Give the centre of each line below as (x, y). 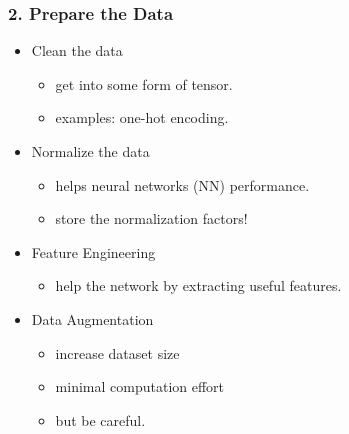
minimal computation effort (140, 386)
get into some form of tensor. (144, 83)
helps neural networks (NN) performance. (182, 184)
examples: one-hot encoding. (142, 117)
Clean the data (77, 50)
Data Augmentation (92, 318)
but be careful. (100, 419)
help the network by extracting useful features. (198, 285)
